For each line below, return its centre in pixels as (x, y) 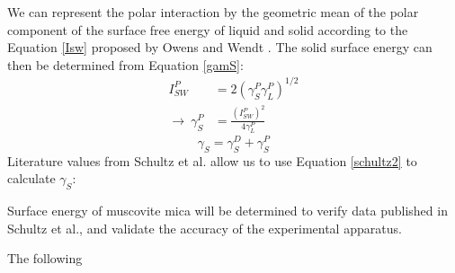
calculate (31, 178)
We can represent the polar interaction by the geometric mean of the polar (213, 12)
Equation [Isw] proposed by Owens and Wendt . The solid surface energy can (220, 47)
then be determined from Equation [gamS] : (125, 64)
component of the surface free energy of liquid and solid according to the (208, 29)
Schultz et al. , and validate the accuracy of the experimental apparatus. (205, 228)
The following (45, 258)
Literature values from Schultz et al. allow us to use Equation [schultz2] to (212, 160)
